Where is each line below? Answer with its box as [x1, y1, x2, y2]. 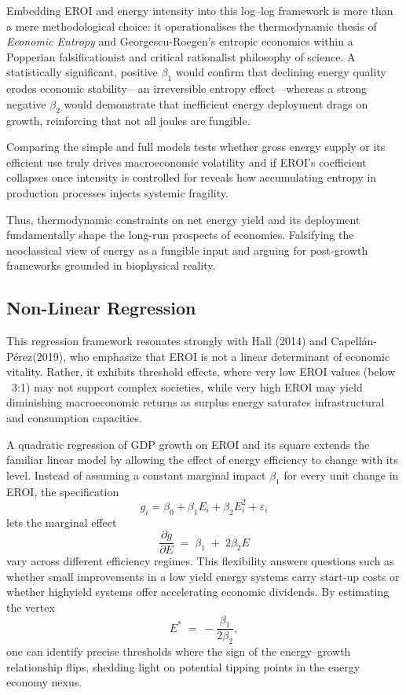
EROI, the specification [6, 483, 119, 499]
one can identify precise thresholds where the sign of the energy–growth [6, 643, 351, 660]
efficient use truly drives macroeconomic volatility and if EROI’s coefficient [6, 153, 367, 170]
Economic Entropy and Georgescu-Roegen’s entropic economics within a [6, 33, 353, 50]
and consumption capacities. [6, 410, 142, 426]
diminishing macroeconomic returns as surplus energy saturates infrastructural [6, 394, 385, 410]
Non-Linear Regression [6, 296, 196, 320]
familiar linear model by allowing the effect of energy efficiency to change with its [6, 451, 398, 468]
